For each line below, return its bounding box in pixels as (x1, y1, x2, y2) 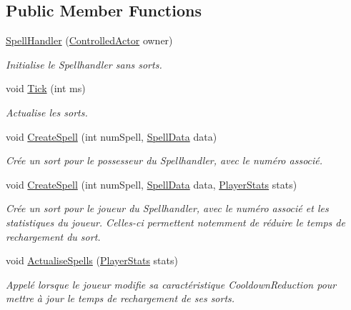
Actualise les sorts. (6, 104, 88, 119)
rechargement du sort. (6, 229, 101, 244)
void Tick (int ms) (6, 81, 86, 96)
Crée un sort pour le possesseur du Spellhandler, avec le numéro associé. (6, 153, 323, 168)
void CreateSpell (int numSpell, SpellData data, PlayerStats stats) (6, 176, 297, 191)
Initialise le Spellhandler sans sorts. (6, 56, 162, 71)
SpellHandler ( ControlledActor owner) (6, 33, 173, 48)
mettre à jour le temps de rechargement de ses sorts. (6, 291, 235, 306)
